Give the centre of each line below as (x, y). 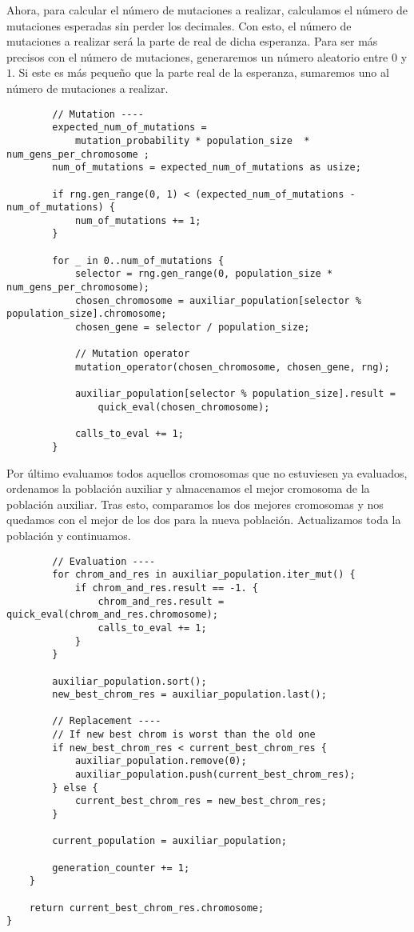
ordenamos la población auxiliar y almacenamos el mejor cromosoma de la (188, 488)
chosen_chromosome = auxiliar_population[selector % (218, 300)
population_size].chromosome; (87, 314)
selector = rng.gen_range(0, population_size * (204, 274)
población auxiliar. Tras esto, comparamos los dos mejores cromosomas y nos (195, 504)
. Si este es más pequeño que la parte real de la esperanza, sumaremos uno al (201, 72)
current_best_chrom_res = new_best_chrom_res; (201, 801)
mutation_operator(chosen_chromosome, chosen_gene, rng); (232, 368)
